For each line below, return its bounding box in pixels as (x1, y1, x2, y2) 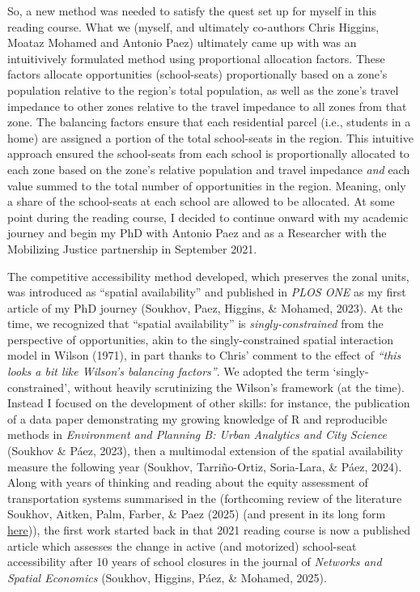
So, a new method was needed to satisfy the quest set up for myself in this (7, 2, 376, 19)
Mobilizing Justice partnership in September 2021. (7, 240, 257, 257)
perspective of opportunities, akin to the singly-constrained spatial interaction (7, 330, 393, 347)
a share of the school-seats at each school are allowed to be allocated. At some (7, 193, 395, 210)
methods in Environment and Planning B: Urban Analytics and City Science (7, 426, 387, 443)
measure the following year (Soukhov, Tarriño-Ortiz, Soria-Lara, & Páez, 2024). (7, 458, 402, 475)
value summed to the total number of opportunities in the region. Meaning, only (7, 177, 406, 194)
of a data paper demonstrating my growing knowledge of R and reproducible (7, 410, 388, 427)
